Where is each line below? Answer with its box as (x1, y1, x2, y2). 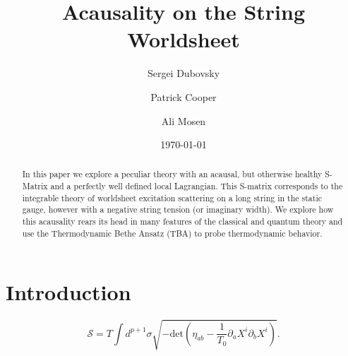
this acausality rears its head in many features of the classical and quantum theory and (22, 215, 343, 227)
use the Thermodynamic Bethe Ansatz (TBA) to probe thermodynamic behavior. (22, 227, 323, 239)
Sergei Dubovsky (147, 66, 220, 81)
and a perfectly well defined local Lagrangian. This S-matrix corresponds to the (50, 180, 343, 192)
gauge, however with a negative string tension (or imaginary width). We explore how (22, 203, 334, 215)
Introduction (6, 278, 131, 307)
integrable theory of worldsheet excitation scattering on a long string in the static (22, 191, 322, 203)
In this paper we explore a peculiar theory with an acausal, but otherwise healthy (22, 168, 323, 180)
